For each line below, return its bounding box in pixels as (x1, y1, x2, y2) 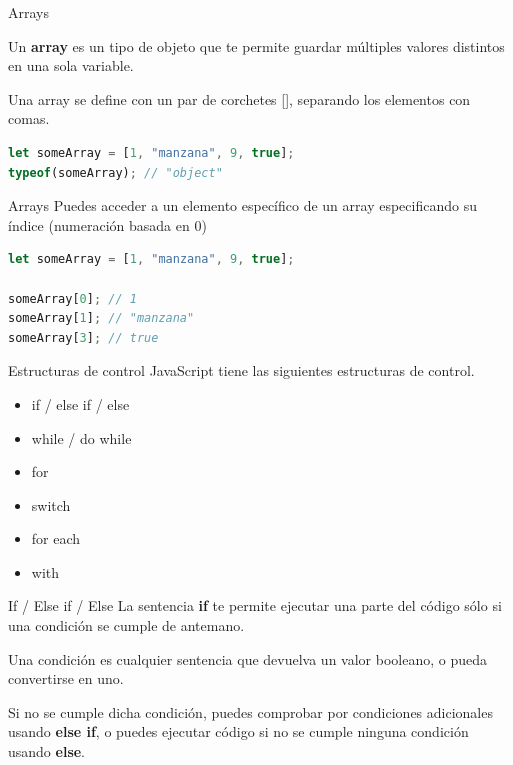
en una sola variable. (8, 55, 134, 76)
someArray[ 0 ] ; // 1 (8, 291, 137, 306)
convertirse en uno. (8, 668, 124, 689)
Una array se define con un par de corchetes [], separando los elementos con (8, 88, 471, 109)
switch (31, 494, 71, 515)
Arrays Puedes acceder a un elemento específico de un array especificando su (8, 195, 477, 216)
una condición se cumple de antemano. (8, 615, 245, 636)
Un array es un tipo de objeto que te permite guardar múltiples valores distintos (8, 35, 505, 56)
